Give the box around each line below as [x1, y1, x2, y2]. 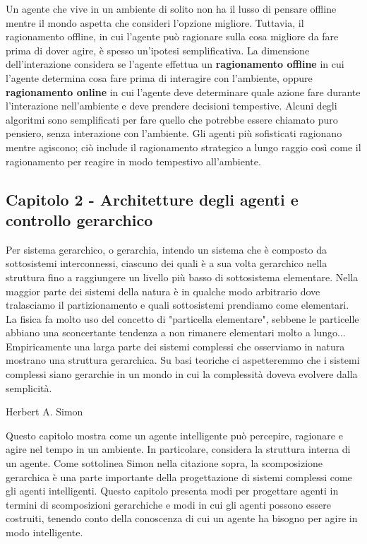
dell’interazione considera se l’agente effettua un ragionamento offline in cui [6, 57, 344, 71]
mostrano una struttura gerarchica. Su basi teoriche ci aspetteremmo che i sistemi [6, 353, 360, 367]
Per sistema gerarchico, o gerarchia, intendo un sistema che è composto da [6, 242, 327, 256]
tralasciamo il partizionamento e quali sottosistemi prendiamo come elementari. [6, 297, 349, 312]
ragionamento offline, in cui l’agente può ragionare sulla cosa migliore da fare [6, 29, 339, 44]
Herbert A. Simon [6, 404, 83, 419]
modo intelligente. [6, 525, 83, 539]
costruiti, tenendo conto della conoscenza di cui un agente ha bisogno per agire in [6, 511, 358, 526]
